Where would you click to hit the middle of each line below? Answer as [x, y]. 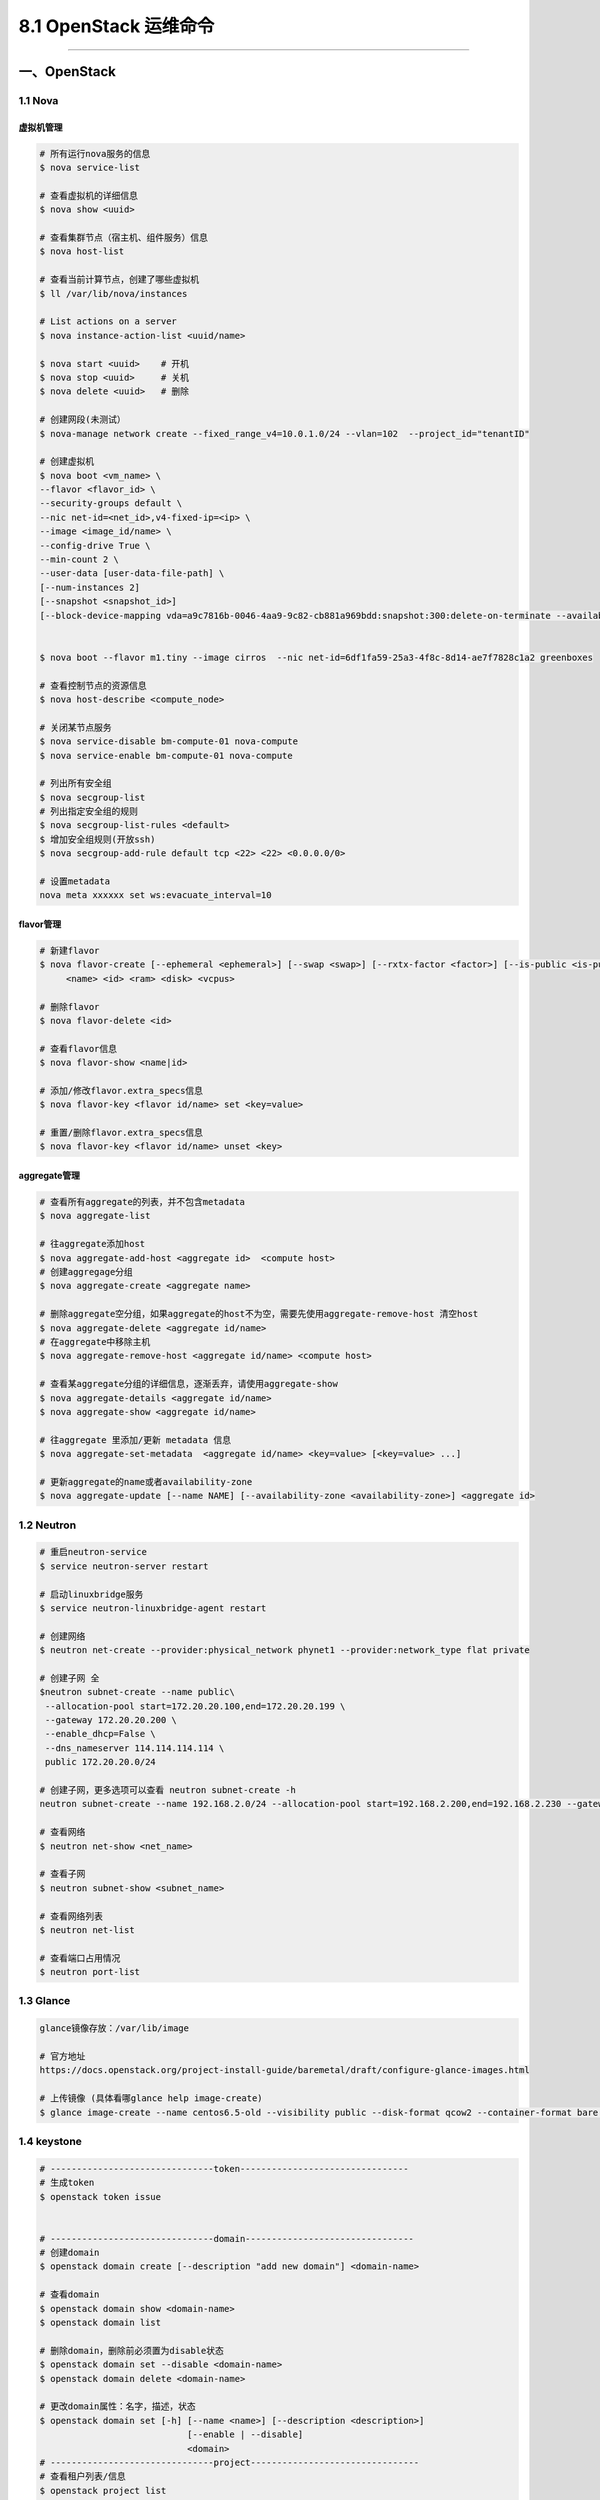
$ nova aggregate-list [95, 1216]
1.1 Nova [38, 100]
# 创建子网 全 [69, 1678]
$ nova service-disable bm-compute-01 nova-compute [169, 741]
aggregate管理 [49, 1176]
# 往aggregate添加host [92, 1244]
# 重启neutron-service [93, 1552]
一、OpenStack [67, 71]
